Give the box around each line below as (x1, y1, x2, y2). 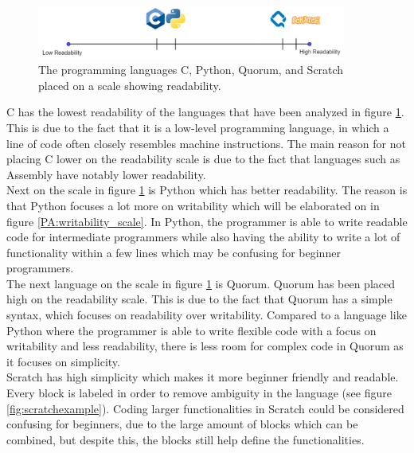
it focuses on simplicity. (6, 353, 120, 369)
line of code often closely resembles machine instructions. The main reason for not (6, 135, 406, 151)
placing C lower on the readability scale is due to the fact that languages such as (6, 150, 400, 167)
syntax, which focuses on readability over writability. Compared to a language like (6, 307, 407, 323)
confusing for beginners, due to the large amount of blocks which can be (6, 416, 358, 432)
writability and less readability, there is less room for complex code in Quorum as (6, 338, 404, 354)
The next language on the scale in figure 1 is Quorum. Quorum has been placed (6, 275, 396, 291)
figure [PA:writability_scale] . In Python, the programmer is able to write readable (6, 213, 408, 229)
